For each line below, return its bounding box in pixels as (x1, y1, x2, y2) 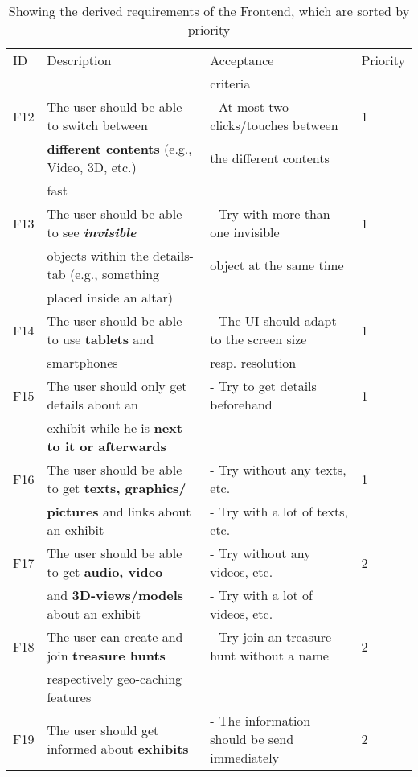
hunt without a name (210, 646, 329, 664)
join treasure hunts (47, 646, 166, 664)
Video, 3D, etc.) (47, 158, 137, 176)
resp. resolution (210, 353, 297, 372)
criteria (210, 74, 251, 92)
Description (47, 51, 112, 69)
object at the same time (210, 255, 344, 274)
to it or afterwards (47, 437, 166, 455)
